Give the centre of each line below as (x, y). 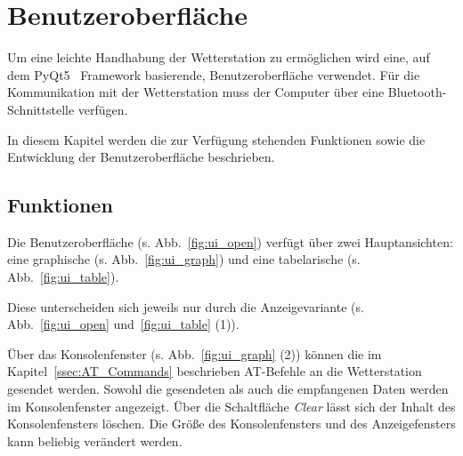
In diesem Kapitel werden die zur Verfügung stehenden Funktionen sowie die (216, 139)
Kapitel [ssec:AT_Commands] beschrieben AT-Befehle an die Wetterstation (215, 371)
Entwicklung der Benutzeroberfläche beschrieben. (141, 157)
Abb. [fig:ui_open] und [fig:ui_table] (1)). (123, 324)
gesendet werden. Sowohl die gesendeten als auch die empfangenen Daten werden (228, 389)
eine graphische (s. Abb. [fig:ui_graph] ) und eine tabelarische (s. (184, 259)
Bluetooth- (417, 92)
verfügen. (103, 109)
